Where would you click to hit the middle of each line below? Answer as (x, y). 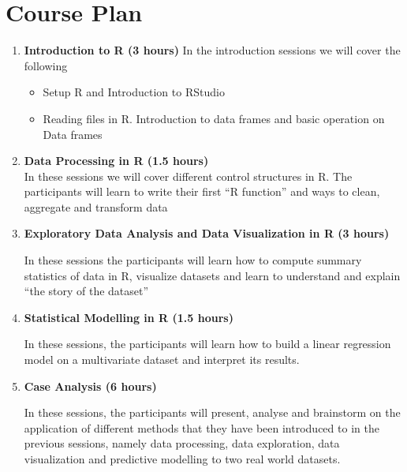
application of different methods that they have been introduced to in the (202, 427)
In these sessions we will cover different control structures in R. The (188, 176)
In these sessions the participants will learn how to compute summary (193, 260)
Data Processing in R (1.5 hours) (116, 161)
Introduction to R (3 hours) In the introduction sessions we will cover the (212, 50)
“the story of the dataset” (86, 291)
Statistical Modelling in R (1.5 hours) (129, 317)
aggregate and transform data (96, 206)
